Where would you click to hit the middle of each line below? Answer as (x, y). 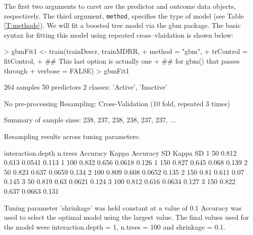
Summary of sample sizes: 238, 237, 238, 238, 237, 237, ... (90, 120)
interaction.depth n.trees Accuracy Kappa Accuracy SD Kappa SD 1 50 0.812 (120, 153)
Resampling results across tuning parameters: (72, 136)
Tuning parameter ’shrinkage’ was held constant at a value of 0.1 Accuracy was (123, 207)
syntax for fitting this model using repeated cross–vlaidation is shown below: (119, 35)
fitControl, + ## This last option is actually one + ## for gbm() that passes (122, 61)
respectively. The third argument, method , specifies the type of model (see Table (124, 15)
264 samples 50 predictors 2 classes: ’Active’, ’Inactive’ (86, 87)
